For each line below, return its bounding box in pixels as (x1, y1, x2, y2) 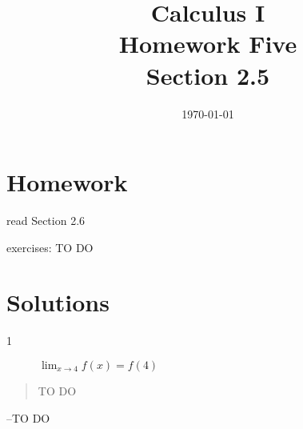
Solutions (6, 286, 110, 319)
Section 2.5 (146, 58, 270, 91)
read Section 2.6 (6, 212, 86, 229)
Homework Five (118, 27, 297, 60)
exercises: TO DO (6, 239, 94, 255)
